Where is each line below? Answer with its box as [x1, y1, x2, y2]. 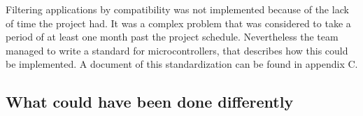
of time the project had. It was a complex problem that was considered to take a [6, 15, 351, 30]
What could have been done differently [6, 91, 294, 113]
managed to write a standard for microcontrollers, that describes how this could [6, 43, 348, 57]
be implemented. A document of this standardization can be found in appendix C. [6, 57, 358, 71]
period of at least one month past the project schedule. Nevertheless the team [6, 29, 339, 44]
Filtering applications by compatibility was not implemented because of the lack [6, 2, 349, 16]
